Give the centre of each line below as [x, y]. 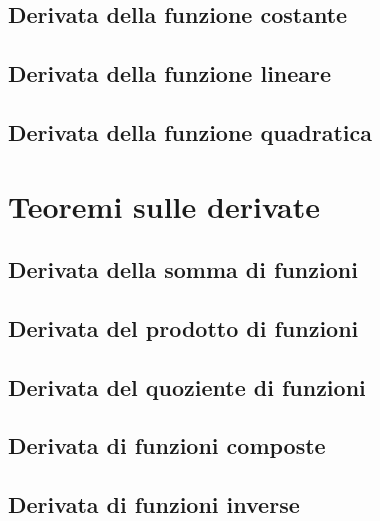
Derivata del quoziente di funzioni [187, 386]
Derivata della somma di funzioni [183, 269]
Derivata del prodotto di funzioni [183, 327]
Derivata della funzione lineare [170, 73]
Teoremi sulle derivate [164, 205]
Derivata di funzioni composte [167, 445]
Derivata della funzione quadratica [190, 131]
